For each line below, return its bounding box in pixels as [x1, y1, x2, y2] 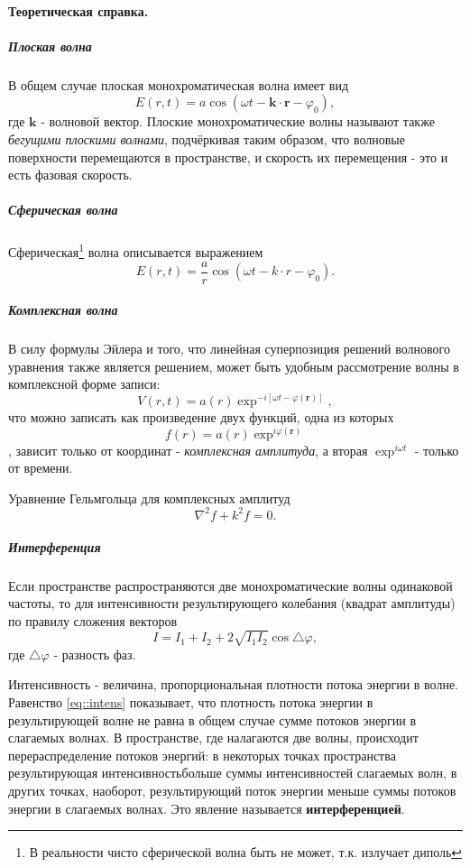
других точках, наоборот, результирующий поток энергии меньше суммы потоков [8, 781, 456, 800]
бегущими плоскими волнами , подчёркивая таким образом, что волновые [8, 129, 405, 148]
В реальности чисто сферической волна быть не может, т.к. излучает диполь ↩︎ [29, 843, 463, 862]
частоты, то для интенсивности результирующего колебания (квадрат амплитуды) [8, 594, 456, 613]
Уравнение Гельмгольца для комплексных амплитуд [8, 488, 290, 507]
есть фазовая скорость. [8, 165, 133, 184]
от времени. [8, 458, 73, 477]
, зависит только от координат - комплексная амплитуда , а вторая [8, 440, 368, 459]
